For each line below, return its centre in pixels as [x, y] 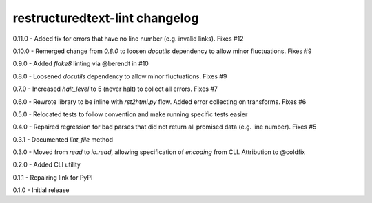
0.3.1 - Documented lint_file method [63, 139]
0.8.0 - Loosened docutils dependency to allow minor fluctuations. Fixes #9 [120, 76]
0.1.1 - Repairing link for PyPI [53, 177]
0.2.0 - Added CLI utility [46, 164]
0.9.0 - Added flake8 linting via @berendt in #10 [81, 64]
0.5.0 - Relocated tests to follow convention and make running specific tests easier [130, 114]
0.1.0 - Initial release [41, 190]
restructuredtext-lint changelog [106, 18]
